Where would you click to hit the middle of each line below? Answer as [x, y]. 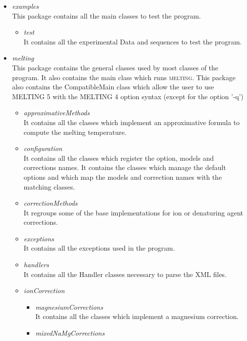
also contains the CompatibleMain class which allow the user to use [113, 87]
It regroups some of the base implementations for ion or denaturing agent [134, 212]
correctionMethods [51, 203]
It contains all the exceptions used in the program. [99, 248]
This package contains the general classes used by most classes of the [115, 67]
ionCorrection [44, 290]
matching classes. [49, 186]
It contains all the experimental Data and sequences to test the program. [133, 41]
